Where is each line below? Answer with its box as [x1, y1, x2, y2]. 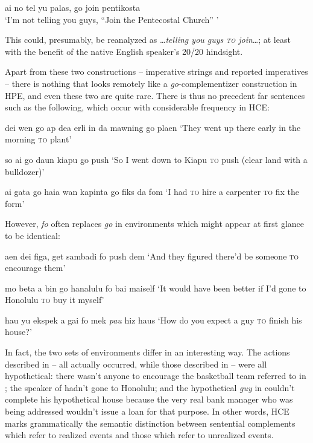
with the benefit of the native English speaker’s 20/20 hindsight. [5, 45, 243, 57]
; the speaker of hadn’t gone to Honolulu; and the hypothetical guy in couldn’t [5, 381, 295, 394]
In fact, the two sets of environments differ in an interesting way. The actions [5, 346, 290, 359]
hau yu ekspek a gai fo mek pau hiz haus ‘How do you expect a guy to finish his [5, 313, 302, 326]
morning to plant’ [5, 133, 72, 145]
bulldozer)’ [5, 165, 45, 177]
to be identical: [5, 229, 60, 241]
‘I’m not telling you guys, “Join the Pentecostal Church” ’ [5, 13, 219, 25]
